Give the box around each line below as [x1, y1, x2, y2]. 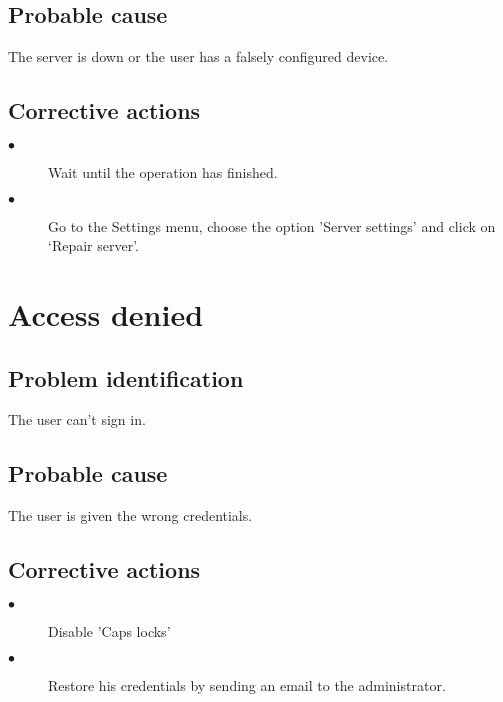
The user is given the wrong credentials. [8, 505, 253, 526]
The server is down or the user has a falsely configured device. [8, 46, 389, 67]
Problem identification [8, 362, 244, 393]
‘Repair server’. [48, 235, 139, 256]
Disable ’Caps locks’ [48, 620, 171, 641]
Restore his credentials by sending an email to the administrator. [48, 674, 446, 695]
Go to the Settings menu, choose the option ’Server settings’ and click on [48, 215, 496, 236]
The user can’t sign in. [8, 409, 146, 430]
